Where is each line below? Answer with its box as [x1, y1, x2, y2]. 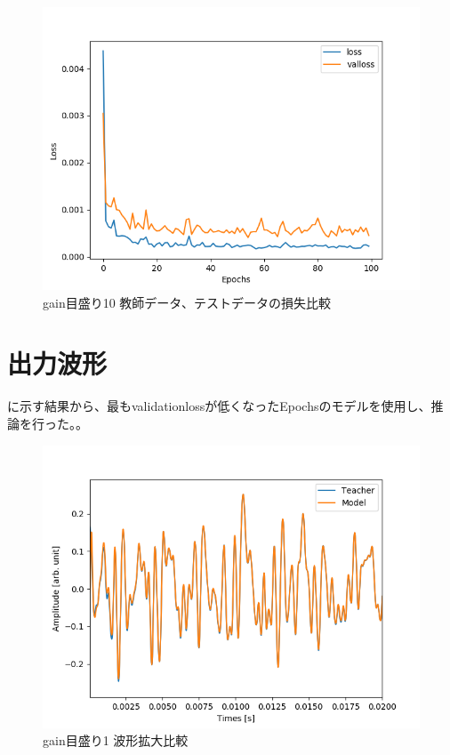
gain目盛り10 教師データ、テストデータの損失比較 [43, 293, 331, 311]
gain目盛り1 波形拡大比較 [43, 731, 189, 750]
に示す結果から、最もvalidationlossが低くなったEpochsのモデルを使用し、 [7, 397, 431, 415]
